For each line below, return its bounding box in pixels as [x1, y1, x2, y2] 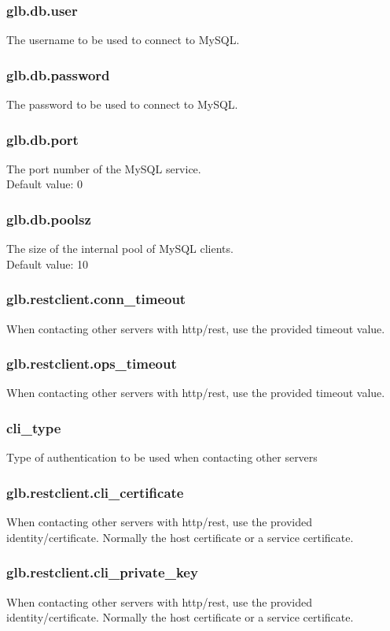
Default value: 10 [6, 255, 89, 272]
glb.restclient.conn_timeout [6, 289, 186, 309]
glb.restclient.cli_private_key [6, 562, 198, 582]
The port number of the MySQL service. [6, 160, 201, 176]
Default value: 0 [6, 176, 83, 192]
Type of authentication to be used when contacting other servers [6, 449, 318, 466]
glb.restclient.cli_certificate [6, 482, 184, 502]
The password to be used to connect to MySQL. [6, 96, 238, 113]
